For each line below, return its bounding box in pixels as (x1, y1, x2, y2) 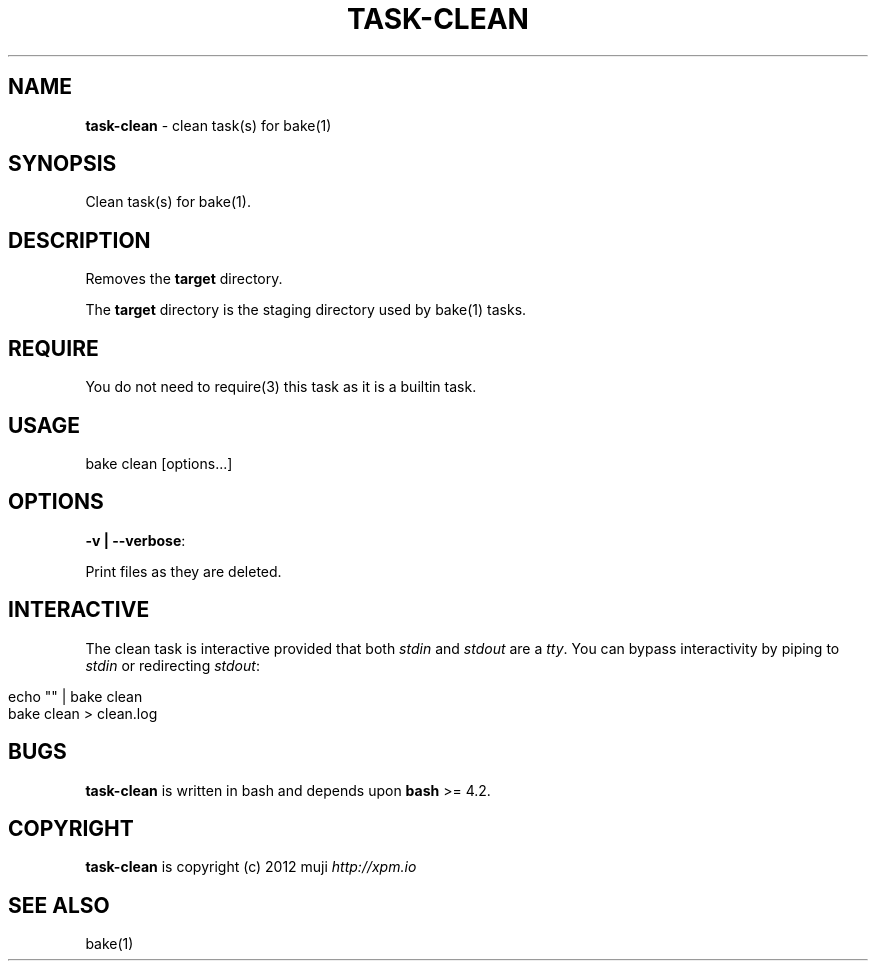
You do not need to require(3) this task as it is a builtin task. (85, 378, 477, 396)
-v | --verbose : (85, 531, 186, 549)
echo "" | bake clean (8, 687, 143, 705)
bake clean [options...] (85, 454, 233, 472)
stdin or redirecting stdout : (85, 656, 260, 674)
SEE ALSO (8, 892, 110, 918)
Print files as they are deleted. (85, 562, 282, 580)
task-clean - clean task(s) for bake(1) (85, 116, 332, 134)
